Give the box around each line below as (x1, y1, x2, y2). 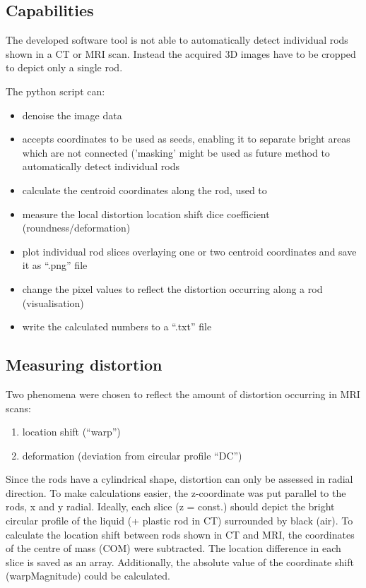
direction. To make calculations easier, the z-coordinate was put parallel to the (6, 485, 346, 500)
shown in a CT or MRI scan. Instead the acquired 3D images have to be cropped (6, 46, 356, 61)
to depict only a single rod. (6, 60, 123, 75)
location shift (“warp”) (22, 424, 121, 439)
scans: (6, 400, 31, 415)
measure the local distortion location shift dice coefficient (22, 206, 270, 221)
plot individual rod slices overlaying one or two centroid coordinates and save (22, 244, 357, 258)
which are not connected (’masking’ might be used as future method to (22, 145, 330, 160)
